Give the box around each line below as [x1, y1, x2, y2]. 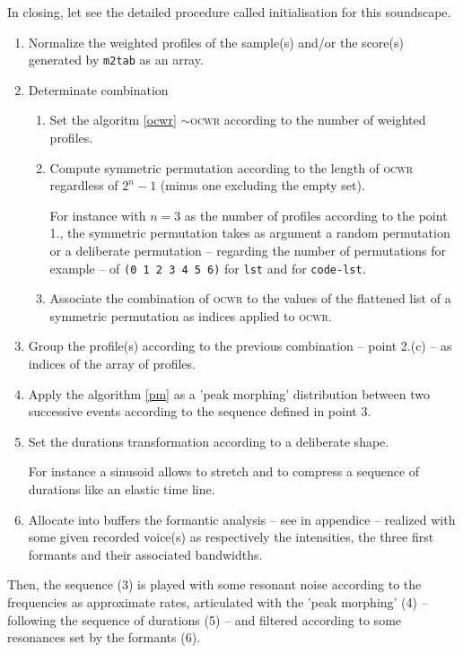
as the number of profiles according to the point [184, 205, 448, 224]
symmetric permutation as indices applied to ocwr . [49, 306, 332, 325]
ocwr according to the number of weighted [190, 110, 426, 129]
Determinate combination [28, 80, 169, 99]
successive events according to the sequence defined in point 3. [28, 402, 371, 421]
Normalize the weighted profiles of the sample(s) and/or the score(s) [28, 32, 404, 51]
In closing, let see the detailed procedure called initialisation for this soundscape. [7, 3, 451, 21]
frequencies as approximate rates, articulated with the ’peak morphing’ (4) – [7, 592, 428, 611]
